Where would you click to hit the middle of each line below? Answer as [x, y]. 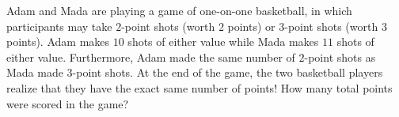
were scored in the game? [68, 103]
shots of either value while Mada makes [223, 42]
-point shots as [340, 57]
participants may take [59, 26]
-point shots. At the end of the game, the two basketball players [228, 72]
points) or [251, 26]
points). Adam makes [58, 42]
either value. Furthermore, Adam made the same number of [151, 57]
